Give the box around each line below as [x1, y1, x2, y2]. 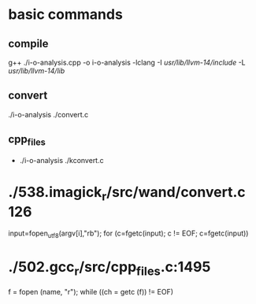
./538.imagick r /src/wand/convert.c [8, 184, 246, 204]
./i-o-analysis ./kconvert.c [19, 155, 104, 165]
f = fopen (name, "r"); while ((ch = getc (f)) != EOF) [8, 287, 174, 296]
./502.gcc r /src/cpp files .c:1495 [8, 258, 211, 279]
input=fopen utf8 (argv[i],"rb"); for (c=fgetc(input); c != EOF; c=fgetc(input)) [8, 228, 249, 240]
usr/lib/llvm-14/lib [8, 66, 65, 76]
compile [8, 37, 49, 50]
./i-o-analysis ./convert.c [8, 109, 89, 119]
